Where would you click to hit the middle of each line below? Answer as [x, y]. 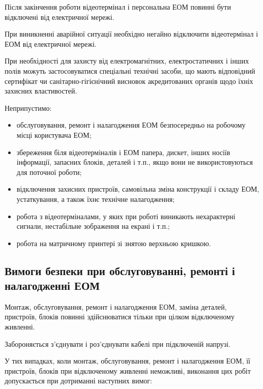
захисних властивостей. [41, 91]
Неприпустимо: [28, 108]
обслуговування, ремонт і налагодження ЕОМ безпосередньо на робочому [131, 125]
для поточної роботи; [49, 172]
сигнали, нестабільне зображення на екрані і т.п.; [93, 226]
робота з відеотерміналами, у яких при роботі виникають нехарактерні [126, 216]
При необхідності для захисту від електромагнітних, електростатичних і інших [127, 61]
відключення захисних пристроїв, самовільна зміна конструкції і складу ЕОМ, [138, 189]
